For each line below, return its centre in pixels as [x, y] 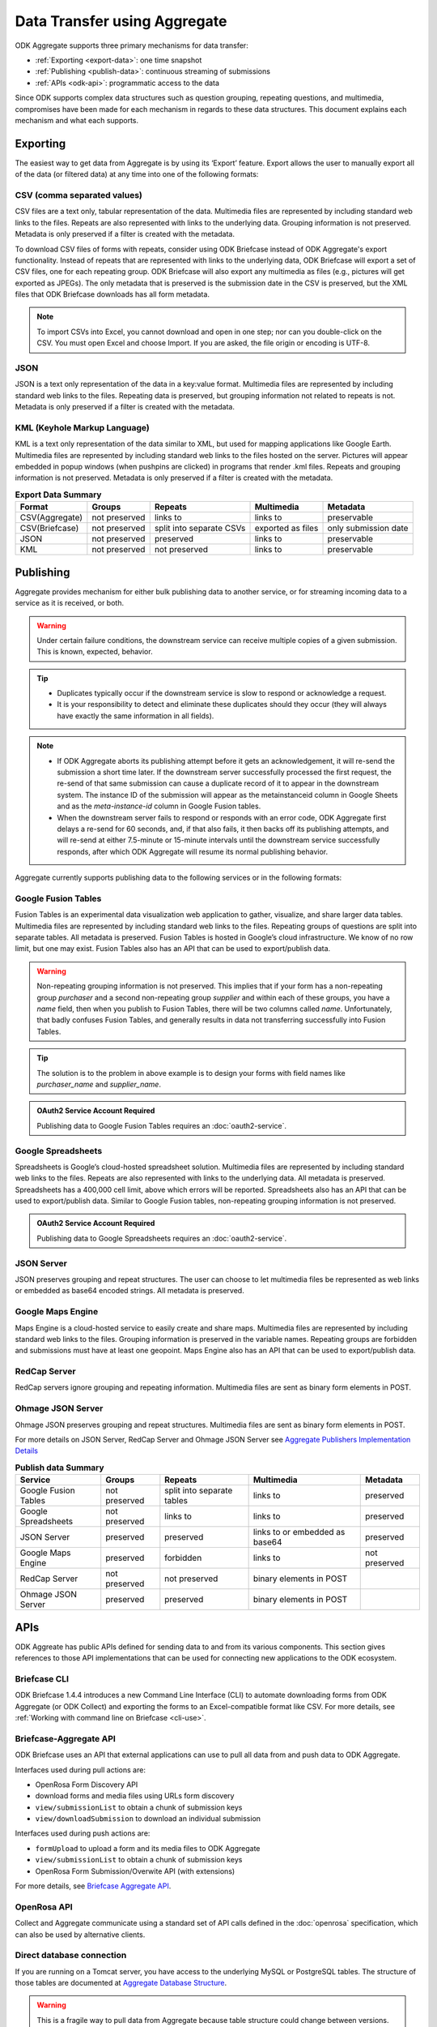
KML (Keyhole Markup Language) [82, 427]
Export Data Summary [58, 495]
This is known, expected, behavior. [95, 652]
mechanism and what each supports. [77, 120]
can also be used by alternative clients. [80, 1935]
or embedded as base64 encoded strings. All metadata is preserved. [129, 1291]
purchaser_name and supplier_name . [99, 1084]
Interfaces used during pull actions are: [80, 1770]
